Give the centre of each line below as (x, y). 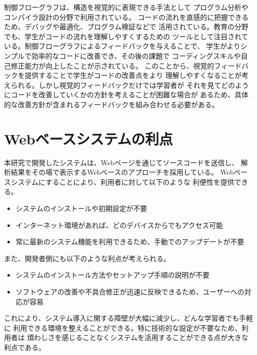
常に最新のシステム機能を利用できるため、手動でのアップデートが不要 (130, 242)
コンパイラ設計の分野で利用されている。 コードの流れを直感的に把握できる (126, 17)
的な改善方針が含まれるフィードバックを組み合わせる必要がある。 (111, 104)
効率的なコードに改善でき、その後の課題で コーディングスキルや (136, 55)
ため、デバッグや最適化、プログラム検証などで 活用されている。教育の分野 (126, 27)
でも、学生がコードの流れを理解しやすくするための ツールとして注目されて (126, 36)
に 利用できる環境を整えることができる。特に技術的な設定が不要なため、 (123, 327)
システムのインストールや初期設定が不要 (81, 208)
